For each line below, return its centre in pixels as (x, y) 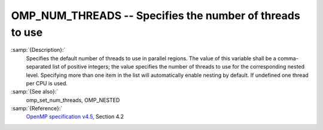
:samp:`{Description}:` (38, 50)
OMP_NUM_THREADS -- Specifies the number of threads (156, 16)
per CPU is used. (47, 83)
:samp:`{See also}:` (35, 92)
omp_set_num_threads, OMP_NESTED (73, 100)
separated (39, 67)
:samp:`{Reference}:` (37, 109)
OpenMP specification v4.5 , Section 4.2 (75, 117)
